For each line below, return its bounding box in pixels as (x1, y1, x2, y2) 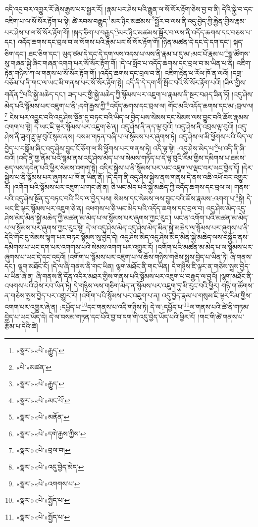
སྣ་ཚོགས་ (228, 48, 251, 58)
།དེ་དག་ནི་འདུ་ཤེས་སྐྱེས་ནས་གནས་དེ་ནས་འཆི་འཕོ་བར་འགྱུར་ (106, 172, 249, 182)
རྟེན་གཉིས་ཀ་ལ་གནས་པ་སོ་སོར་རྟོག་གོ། (4, 67, 97, 78)
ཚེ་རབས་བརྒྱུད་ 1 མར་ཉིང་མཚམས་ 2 (72, 14, 155, 26)
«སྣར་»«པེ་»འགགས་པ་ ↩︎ (16, 478, 80, 488)
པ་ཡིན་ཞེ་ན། (4, 270, 34, 281)
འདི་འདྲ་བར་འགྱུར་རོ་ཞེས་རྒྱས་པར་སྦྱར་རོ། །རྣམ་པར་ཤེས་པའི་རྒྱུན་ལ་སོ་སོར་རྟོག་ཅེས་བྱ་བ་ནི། (4, 4, 220, 14)
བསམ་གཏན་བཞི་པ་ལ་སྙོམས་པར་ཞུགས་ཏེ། (76, 131, 176, 142)
